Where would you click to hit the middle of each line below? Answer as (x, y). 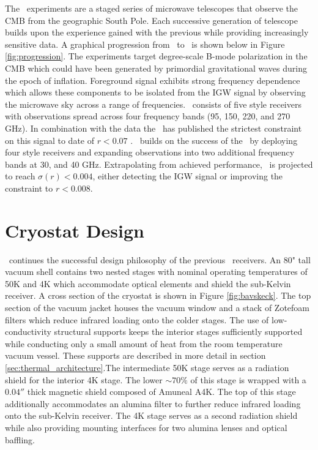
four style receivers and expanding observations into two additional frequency (150, 152)
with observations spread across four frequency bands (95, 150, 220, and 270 (148, 116)
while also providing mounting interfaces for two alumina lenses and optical (146, 427)
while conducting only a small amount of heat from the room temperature (144, 343)
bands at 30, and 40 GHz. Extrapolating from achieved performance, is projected (159, 164)
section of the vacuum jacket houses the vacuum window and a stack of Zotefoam (157, 307)
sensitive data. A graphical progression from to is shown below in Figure (145, 44)
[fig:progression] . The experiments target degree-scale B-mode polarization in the (156, 56)
